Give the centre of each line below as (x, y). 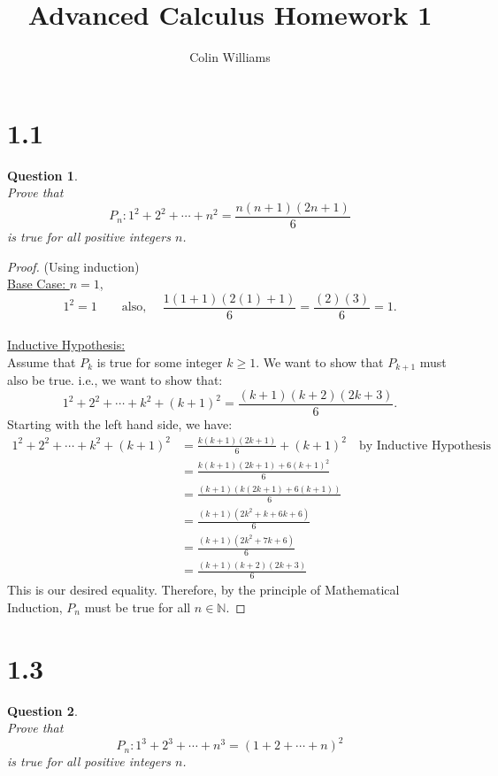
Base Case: (37, 284)
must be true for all (138, 607)
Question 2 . (42, 710)
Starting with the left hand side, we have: (120, 424)
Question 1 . (42, 175)
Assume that (42, 361)
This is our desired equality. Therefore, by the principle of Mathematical (203, 590)
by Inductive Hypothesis (425, 446)
